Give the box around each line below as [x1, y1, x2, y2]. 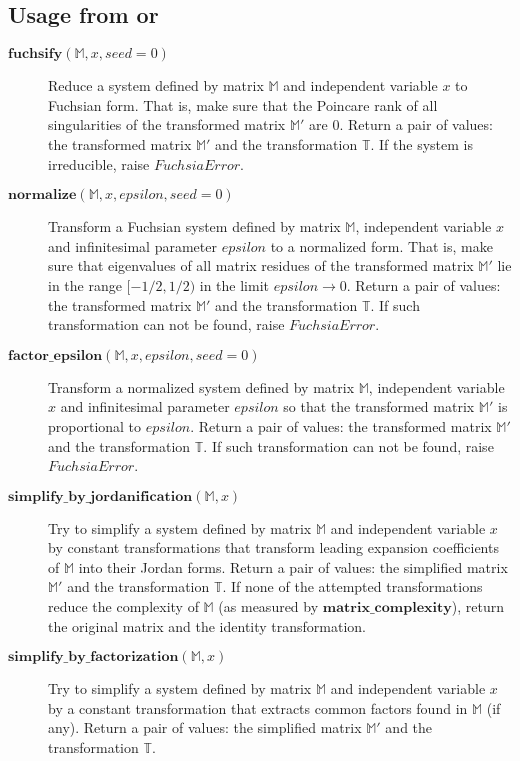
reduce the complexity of [48, 596, 199, 617]
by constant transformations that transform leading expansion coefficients [48, 537, 499, 558]
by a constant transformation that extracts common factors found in [48, 697, 468, 718]
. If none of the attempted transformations [222, 576, 483, 597]
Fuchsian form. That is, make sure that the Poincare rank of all [48, 94, 438, 115]
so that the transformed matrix [283, 396, 475, 417]
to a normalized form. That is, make [270, 235, 493, 256]
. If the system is [370, 133, 473, 154]
